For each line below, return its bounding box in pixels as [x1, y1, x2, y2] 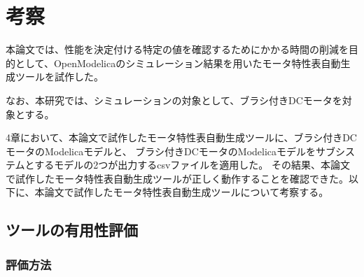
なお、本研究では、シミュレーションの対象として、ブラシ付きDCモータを [6, 92, 342, 107]
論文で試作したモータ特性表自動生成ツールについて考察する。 [44, 185, 329, 199]
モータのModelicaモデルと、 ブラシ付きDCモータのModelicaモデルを [6, 143, 316, 158]
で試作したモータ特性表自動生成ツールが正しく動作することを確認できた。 [6, 171, 349, 185]
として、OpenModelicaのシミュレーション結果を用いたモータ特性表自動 [15, 55, 341, 70]
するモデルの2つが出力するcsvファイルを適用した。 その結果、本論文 [34, 157, 350, 172]
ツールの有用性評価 [6, 219, 138, 241]
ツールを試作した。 [15, 69, 104, 84]
